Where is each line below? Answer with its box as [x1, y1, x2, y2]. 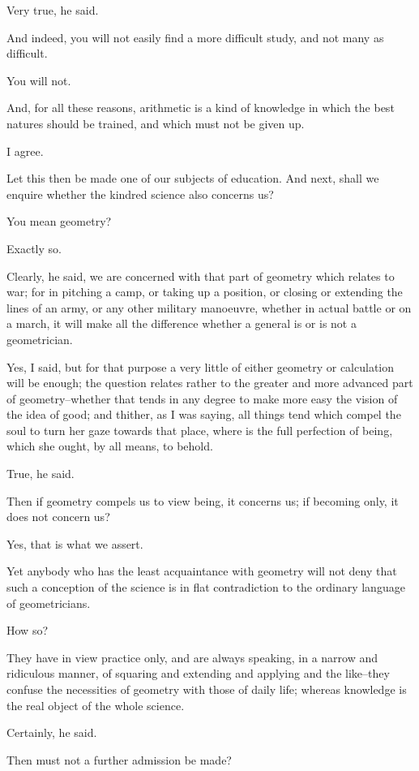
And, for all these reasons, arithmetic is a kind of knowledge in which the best [6, 99, 395, 116]
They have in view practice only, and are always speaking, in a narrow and [6, 648, 378, 665]
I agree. [6, 142, 44, 159]
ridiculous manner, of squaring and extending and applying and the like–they [6, 665, 390, 682]
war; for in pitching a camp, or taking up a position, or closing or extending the [6, 283, 403, 300]
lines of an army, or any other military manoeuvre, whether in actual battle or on [6, 299, 412, 316]
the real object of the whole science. [6, 696, 185, 713]
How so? [6, 622, 49, 639]
